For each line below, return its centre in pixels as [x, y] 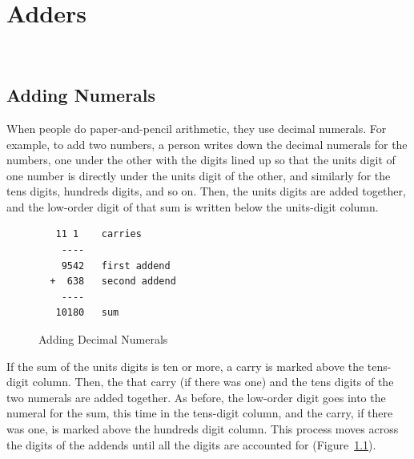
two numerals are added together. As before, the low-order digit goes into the [196, 397]
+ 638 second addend [113, 282]
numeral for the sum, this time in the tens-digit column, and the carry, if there [200, 413]
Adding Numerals [81, 95]
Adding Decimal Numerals [103, 339]
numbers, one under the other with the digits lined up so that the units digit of [201, 160]
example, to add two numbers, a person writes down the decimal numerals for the [207, 144]
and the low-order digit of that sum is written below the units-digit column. [193, 206]
